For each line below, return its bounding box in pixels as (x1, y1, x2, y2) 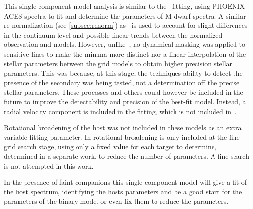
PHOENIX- (212, 1, 247, 11)
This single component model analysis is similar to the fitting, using (4, 1, 210, 11)
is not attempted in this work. (4, 160, 94, 171)
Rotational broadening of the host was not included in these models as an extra (4, 122, 242, 133)
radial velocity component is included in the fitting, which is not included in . (4, 106, 237, 116)
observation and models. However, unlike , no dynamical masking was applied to (4, 39, 246, 49)
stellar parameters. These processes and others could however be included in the (4, 87, 243, 97)
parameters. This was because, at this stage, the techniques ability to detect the (4, 68, 243, 78)
